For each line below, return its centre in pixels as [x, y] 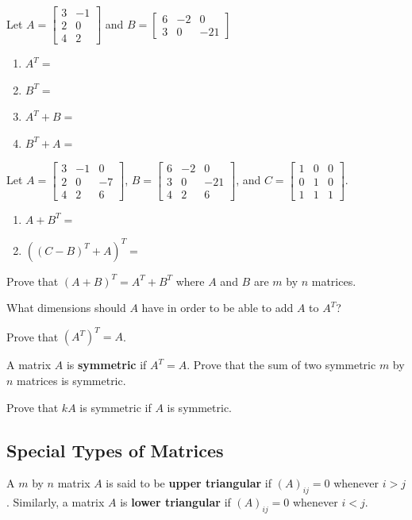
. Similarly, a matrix [56, 502]
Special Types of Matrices [115, 450]
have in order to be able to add [218, 308]
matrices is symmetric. [71, 380]
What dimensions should [66, 308]
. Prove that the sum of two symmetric [281, 365]
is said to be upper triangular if [189, 483]
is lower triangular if [175, 502]
